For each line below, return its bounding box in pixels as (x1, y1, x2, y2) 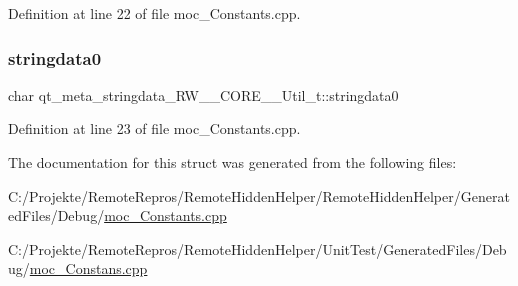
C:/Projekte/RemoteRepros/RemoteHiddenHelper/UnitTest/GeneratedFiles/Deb (8, 238, 507, 259)
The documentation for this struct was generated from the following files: (8, 152, 457, 172)
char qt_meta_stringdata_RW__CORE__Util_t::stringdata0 (8, 84, 399, 105)
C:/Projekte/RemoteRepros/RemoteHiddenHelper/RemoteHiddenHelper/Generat (8, 185, 510, 206)
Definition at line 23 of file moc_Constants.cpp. (8, 118, 301, 139)
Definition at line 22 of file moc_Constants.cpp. (8, 3, 301, 23)
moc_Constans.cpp (29, 258, 148, 279)
